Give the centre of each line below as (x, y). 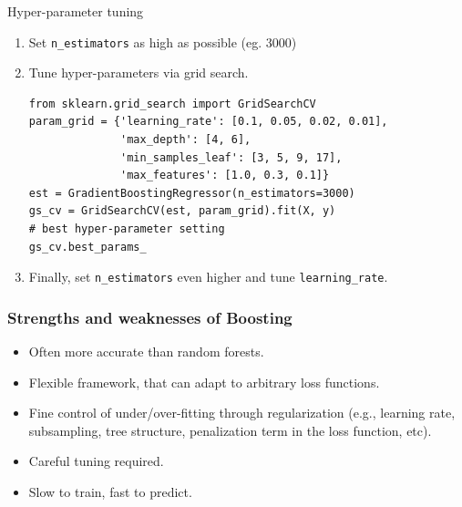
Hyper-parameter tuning (76, 11)
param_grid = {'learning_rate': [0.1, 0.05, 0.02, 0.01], (208, 122)
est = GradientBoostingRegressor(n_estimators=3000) (192, 193)
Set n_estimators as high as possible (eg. (145, 41)
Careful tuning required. (96, 461)
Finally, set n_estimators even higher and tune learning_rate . (208, 277)
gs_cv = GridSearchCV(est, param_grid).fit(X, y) (182, 211)
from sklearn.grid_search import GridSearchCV (172, 103)
